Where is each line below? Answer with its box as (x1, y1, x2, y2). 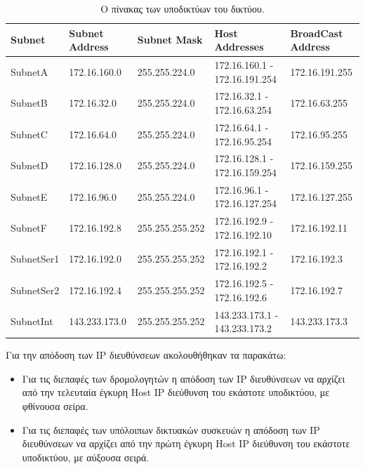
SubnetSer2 (11, 282, 60, 297)
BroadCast (290, 25, 343, 40)
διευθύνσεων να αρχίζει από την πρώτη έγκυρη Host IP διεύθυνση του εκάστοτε (22, 436, 350, 451)
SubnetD (11, 158, 48, 173)
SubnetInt (11, 314, 53, 329)
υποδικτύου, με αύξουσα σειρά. (22, 449, 150, 464)
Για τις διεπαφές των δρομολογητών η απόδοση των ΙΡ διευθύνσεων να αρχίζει (22, 371, 345, 385)
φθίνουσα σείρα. (22, 399, 88, 413)
